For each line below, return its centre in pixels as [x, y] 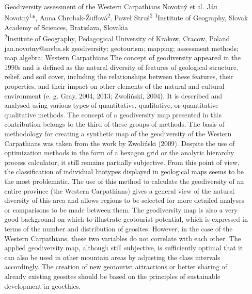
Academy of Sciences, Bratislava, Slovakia [66, 27]
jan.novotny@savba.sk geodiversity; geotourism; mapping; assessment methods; [122, 48]
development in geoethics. [43, 286]
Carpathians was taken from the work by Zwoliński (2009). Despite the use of [120, 143]
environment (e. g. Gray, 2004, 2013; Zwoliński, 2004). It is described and [113, 95]
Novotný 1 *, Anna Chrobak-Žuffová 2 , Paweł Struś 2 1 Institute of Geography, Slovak [126, 17]
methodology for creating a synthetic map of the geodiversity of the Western [118, 134]
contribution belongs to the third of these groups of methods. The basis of [115, 124]
